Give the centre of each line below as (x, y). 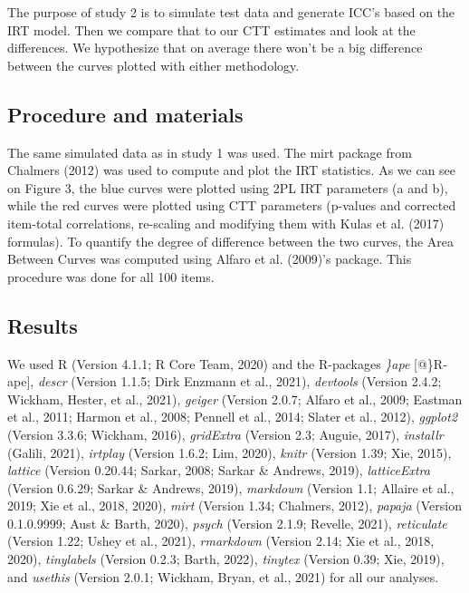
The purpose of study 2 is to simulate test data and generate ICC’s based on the (231, 12)
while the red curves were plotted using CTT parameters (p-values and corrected (232, 205)
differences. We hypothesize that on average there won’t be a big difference (215, 48)
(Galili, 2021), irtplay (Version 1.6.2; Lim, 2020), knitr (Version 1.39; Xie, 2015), (230, 452)
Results (43, 325)
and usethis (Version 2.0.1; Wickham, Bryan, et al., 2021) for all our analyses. (223, 576)
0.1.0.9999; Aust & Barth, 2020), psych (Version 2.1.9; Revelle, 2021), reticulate (227, 523)
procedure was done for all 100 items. (111, 276)
